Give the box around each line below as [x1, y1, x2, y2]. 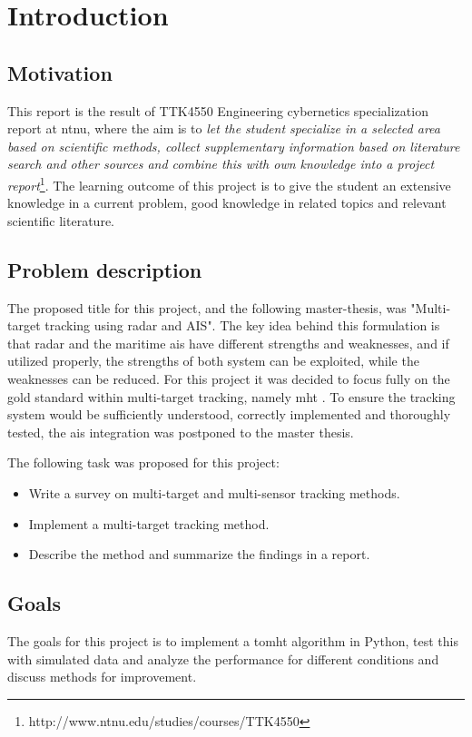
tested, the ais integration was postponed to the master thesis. [7, 422, 354, 441]
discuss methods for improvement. [7, 667, 197, 686]
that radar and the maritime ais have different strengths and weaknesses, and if [7, 333, 449, 352]
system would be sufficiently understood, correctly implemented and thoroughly [7, 405, 451, 424]
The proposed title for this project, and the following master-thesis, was [7, 298, 407, 317]
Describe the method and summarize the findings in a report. [28, 545, 370, 564]
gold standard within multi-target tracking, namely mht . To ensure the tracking [7, 387, 456, 406]
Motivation [7, 58, 113, 86]
